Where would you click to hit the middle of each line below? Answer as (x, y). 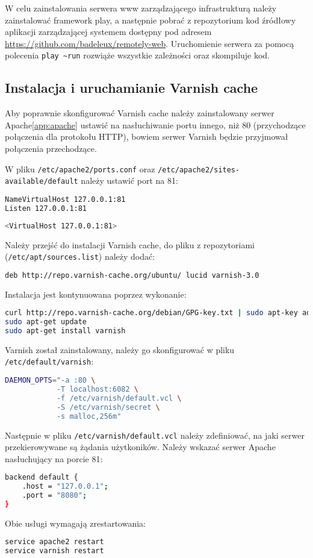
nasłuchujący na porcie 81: (54, 458)
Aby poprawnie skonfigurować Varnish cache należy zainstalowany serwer (140, 113)
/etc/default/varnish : (49, 361)
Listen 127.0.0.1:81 (46, 208)
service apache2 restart (54, 542)
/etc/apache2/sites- (199, 170)
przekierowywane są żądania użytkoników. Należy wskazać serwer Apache (140, 447)
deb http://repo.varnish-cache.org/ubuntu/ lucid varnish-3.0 (132, 275)
